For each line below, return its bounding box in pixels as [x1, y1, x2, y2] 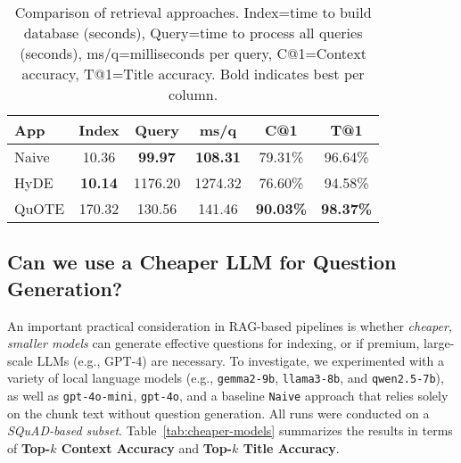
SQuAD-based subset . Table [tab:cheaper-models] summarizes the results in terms [7, 421, 453, 440]
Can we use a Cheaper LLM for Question [7, 248, 397, 276]
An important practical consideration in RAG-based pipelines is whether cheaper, [7, 316, 453, 335]
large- [424, 334, 455, 352]
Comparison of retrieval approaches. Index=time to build [14, 2, 372, 22]
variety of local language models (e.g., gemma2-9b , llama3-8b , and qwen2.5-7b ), [7, 368, 444, 387]
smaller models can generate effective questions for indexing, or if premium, [7, 334, 420, 352]
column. [169, 84, 218, 104]
